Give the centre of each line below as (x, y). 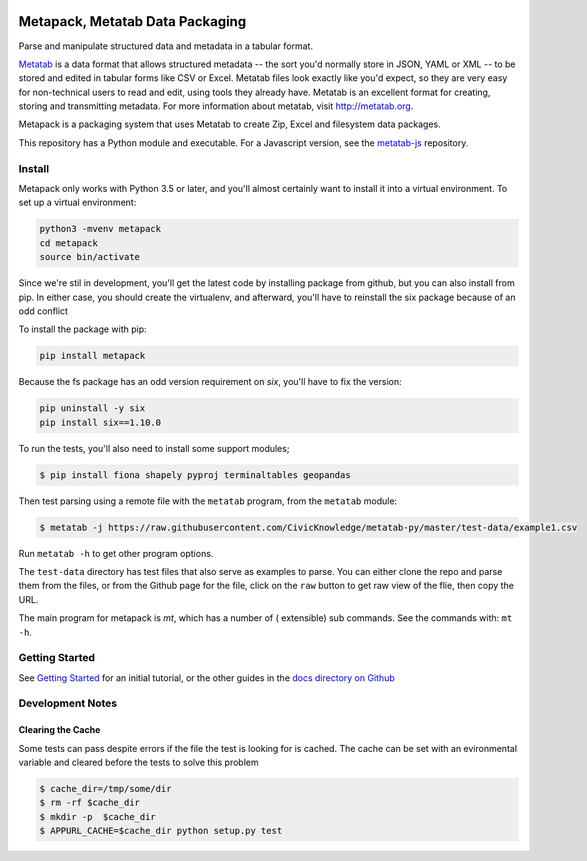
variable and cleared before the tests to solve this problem (138, 762)
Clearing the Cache (59, 730)
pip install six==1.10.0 (100, 422)
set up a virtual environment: (77, 202)
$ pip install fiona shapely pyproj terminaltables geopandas (195, 474)
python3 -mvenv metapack (100, 229)
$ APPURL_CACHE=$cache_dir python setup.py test (161, 831)
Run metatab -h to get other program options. (116, 553)
